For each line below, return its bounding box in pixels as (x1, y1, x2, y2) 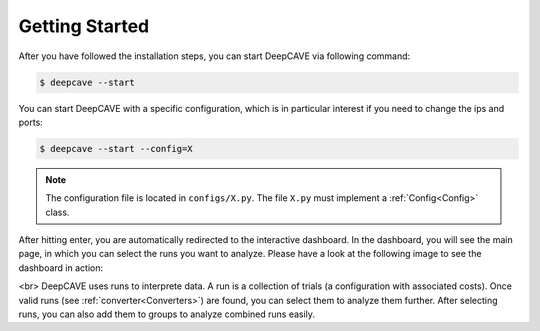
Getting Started (18, 15, 150, 37)
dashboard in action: (18, 261, 104, 274)
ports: (18, 116, 44, 128)
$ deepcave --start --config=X (39, 143, 194, 154)
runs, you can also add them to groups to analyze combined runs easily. (18, 308, 315, 320)
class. (45, 206, 70, 218)
